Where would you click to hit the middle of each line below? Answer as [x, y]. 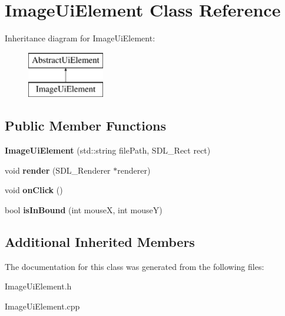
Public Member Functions [85, 126]
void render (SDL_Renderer [58, 170]
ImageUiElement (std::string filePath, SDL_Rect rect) [108, 150]
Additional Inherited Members [100, 241]
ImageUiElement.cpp [42, 306]
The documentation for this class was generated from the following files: [135, 266]
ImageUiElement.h [38, 286]
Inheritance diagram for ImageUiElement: [80, 38]
